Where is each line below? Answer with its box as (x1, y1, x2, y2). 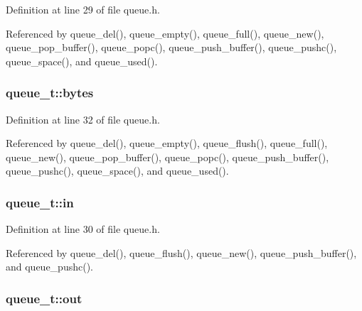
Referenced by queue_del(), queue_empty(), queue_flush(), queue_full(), (6, 136, 328, 151)
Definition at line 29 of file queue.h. (6, 2, 160, 16)
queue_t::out (6, 289, 82, 307)
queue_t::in (6, 193, 74, 211)
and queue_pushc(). (6, 259, 93, 274)
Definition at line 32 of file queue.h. (6, 111, 160, 126)
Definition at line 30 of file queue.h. (6, 222, 160, 236)
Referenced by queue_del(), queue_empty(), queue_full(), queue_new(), (6, 26, 324, 40)
